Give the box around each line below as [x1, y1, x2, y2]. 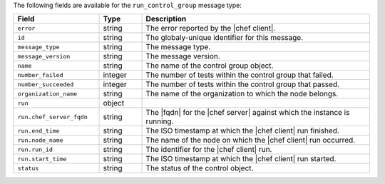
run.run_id [17, 145, 53, 153]
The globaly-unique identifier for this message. [145, 33, 304, 43]
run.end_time [17, 127, 60, 135]
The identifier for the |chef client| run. [145, 145, 272, 155]
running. [145, 116, 174, 126]
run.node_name [17, 136, 63, 144]
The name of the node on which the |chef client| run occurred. [145, 136, 356, 145]
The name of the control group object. [145, 61, 274, 71]
